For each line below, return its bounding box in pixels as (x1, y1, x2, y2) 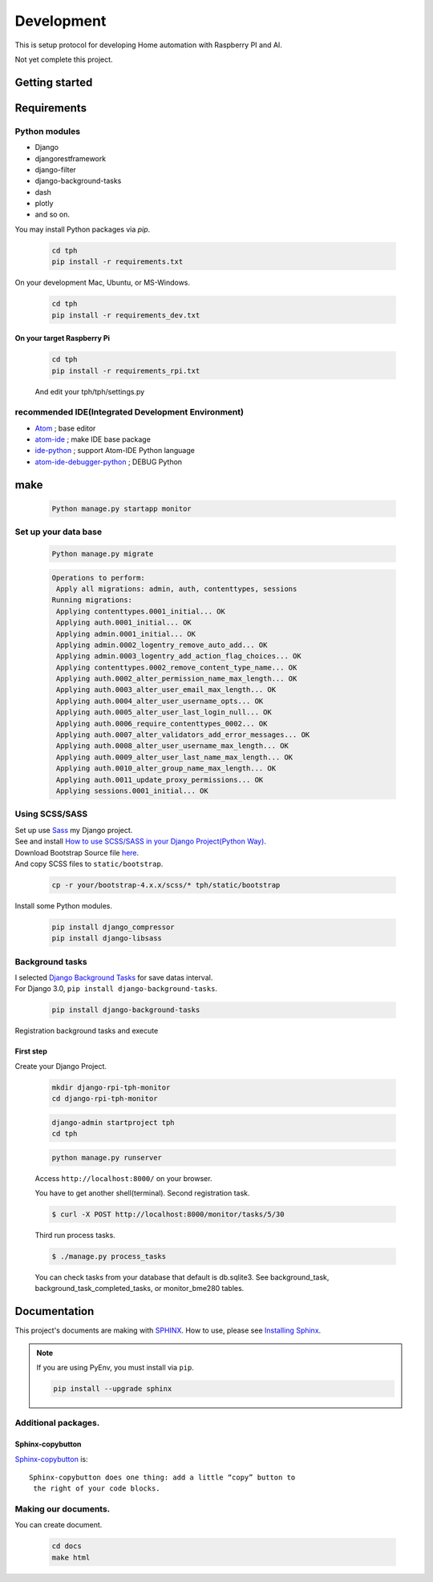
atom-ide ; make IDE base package (34, 435, 152, 444)
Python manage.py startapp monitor (51, 504, 192, 513)
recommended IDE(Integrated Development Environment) (14, 407, 245, 418)
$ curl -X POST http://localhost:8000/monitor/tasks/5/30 (51, 1210, 285, 1219)
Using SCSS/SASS (14, 808, 88, 819)
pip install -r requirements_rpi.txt (51, 366, 200, 375)
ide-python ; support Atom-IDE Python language (34, 446, 196, 455)
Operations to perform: (51, 573, 146, 582)
